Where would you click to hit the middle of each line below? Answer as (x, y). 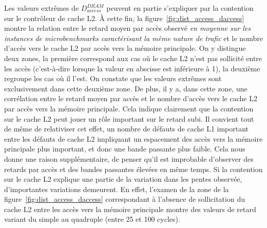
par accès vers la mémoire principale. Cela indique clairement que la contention (129, 108)
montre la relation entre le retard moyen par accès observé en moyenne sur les (127, 28)
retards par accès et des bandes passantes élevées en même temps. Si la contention (133, 169)
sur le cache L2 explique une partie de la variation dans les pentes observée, (123, 179)
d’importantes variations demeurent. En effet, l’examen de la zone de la (117, 189)
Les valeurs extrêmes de (42, 8)
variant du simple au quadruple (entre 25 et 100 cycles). (92, 219)
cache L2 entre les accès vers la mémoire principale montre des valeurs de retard (130, 209)
